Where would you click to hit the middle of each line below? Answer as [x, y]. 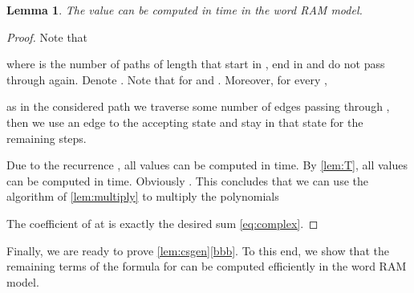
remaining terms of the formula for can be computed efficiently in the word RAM [207, 266]
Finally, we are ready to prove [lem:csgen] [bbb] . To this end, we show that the [198, 250]
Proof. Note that [47, 37]
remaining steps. [47, 138]
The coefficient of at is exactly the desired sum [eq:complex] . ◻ [162, 223]
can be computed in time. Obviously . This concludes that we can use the [187, 180]
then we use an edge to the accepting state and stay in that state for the [185, 122]
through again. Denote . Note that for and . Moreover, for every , [167, 79]
